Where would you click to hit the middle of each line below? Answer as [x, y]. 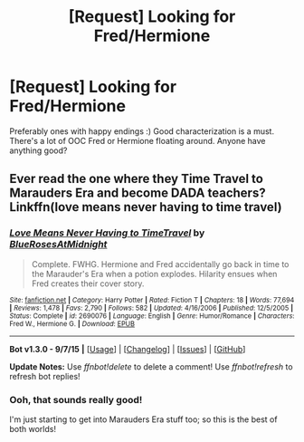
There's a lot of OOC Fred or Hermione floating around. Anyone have [138, 140]
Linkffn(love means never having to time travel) [146, 207]
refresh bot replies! [45, 376]
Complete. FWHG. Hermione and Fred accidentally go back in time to [160, 264]
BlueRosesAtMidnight [58, 245]
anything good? [38, 150]
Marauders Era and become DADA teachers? [138, 193]
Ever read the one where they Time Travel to [137, 179]
